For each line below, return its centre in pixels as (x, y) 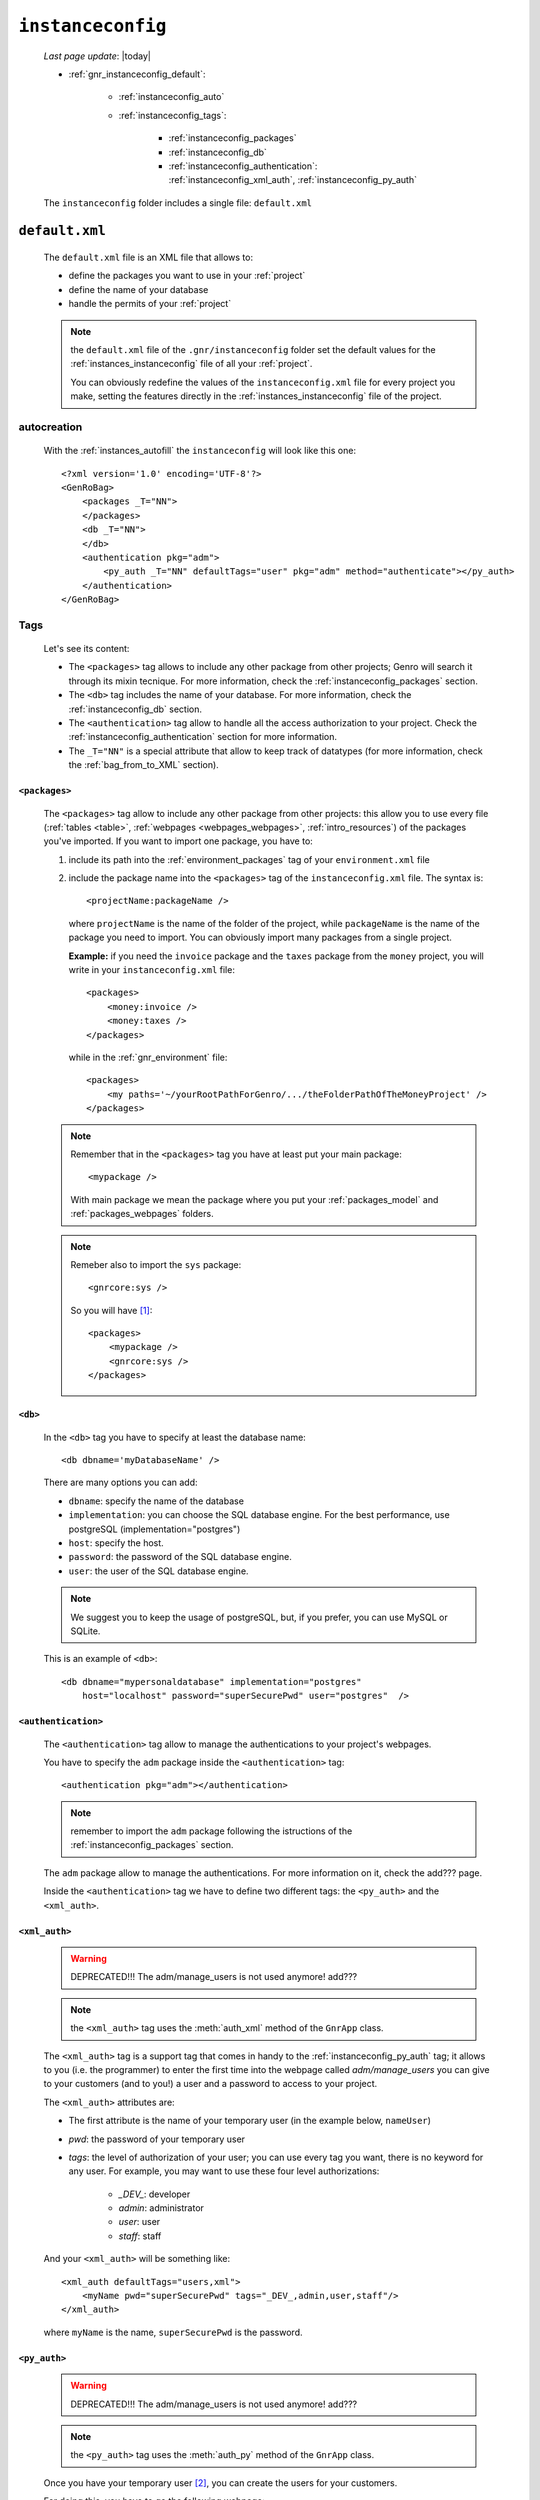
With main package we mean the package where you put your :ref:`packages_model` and (254, 1199)
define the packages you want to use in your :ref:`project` (187, 276)
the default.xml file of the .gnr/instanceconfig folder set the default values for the (253, 350)
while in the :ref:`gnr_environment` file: (148, 1057)
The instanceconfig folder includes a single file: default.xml (178, 202)
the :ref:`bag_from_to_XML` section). (143, 765)
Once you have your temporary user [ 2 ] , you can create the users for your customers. (220, 2482)
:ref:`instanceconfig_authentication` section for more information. (203, 737)
